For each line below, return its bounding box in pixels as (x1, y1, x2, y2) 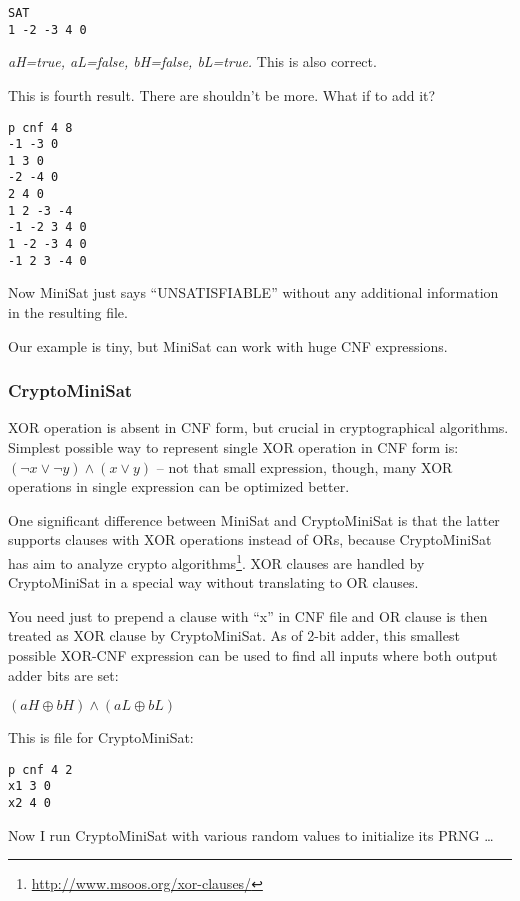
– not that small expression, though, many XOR (156, 456, 453, 477)
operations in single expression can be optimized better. (8, 476, 350, 497)
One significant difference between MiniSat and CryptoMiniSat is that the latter (8, 509, 500, 530)
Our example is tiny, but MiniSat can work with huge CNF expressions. (8, 335, 448, 356)
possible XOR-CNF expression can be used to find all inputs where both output (8, 645, 498, 665)
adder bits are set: (8, 664, 119, 685)
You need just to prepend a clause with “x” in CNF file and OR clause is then (8, 605, 488, 626)
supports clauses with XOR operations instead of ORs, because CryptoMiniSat (8, 529, 492, 550)
